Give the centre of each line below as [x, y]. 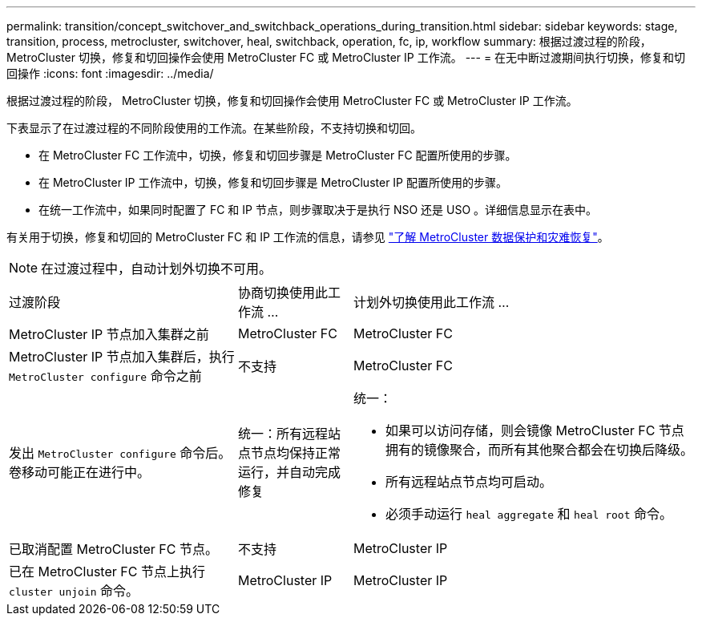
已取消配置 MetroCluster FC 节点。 [113, 549]
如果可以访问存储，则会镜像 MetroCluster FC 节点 [535, 430]
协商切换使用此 [282, 293]
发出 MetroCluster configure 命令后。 [120, 453]
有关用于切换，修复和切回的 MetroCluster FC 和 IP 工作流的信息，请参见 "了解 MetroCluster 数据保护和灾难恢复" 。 [308, 237]
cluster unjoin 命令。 [74, 591]
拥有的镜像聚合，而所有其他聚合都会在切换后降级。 [539, 450]
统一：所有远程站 [289, 434]
